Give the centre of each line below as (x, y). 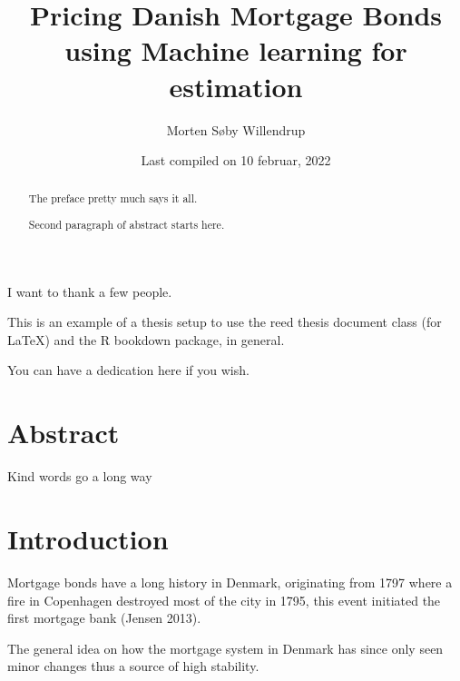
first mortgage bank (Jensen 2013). (104, 618)
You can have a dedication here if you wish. (128, 370)
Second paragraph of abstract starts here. (127, 225)
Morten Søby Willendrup (236, 129)
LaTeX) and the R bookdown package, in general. (146, 339)
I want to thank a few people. (90, 291)
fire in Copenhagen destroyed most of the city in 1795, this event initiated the (224, 600)
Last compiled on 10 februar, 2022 (236, 160)
